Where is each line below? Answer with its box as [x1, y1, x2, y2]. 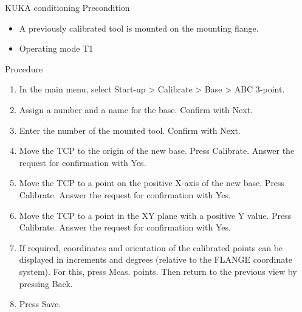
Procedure [5, 62, 43, 75]
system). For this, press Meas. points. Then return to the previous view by [19, 265, 297, 277]
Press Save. [19, 297, 61, 310]
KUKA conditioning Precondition [5, 1, 130, 13]
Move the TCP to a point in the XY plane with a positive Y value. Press [19, 209, 292, 221]
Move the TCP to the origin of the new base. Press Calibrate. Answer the [19, 144, 295, 157]
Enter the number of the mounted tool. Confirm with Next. [19, 123, 241, 136]
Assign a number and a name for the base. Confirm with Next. [19, 103, 253, 116]
